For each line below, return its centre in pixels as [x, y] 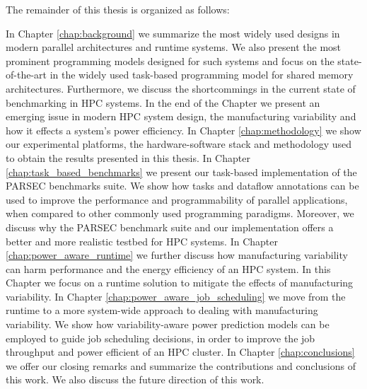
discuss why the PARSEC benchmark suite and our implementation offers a [170, 227]
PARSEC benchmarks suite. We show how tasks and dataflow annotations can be [182, 186]
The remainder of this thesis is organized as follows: [118, 9]
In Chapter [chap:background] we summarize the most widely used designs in [173, 33]
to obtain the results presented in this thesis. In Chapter [128, 157]
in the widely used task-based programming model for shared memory [202, 75]
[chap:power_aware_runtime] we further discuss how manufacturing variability [177, 255]
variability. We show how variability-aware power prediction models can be [168, 324]
